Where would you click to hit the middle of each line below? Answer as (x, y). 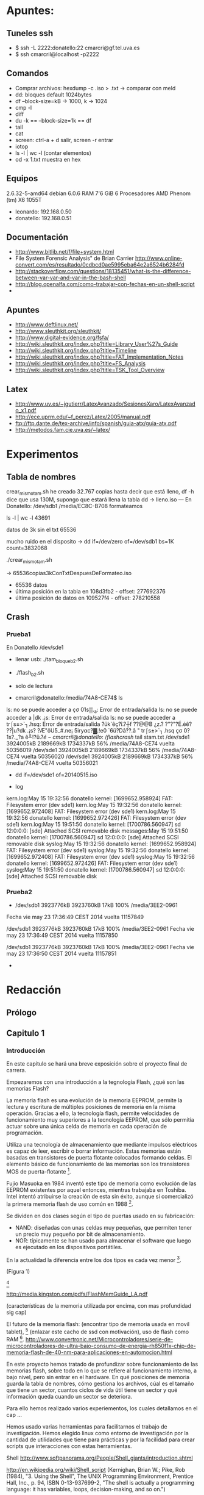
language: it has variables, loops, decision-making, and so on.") (86, 1489)
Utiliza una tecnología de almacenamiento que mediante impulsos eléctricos (102, 1145)
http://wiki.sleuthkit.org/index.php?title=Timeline (76, 351)
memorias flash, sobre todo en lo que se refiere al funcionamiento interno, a (101, 1371)
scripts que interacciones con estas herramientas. (69, 1446)
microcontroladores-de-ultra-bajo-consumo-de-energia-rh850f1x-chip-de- (101, 1346)
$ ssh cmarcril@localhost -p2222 (57, 54)
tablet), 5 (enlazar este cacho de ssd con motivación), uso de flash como (98, 1331)
